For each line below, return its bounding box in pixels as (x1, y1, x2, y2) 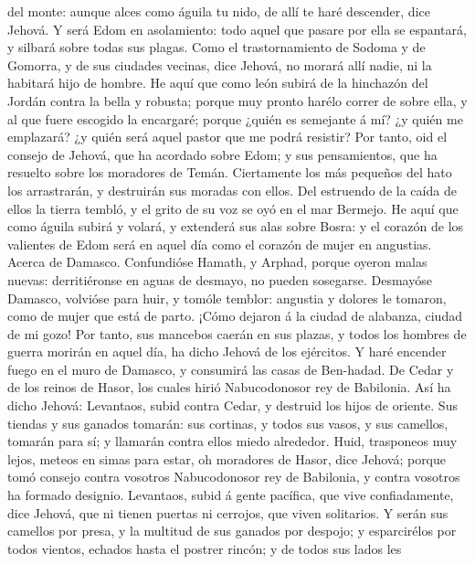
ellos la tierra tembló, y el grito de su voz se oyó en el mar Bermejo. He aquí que (7, 198, 459, 218)
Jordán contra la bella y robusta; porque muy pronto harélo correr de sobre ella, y (7, 90, 468, 110)
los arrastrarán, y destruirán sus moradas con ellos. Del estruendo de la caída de (7, 180, 457, 199)
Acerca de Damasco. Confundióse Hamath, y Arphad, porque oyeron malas (7, 252, 427, 271)
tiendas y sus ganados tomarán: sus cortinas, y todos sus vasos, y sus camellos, (7, 413, 449, 432)
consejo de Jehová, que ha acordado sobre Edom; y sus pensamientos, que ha (7, 144, 438, 164)
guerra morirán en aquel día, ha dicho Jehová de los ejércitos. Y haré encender (7, 342, 447, 361)
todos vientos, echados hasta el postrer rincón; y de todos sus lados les (7, 538, 402, 558)
